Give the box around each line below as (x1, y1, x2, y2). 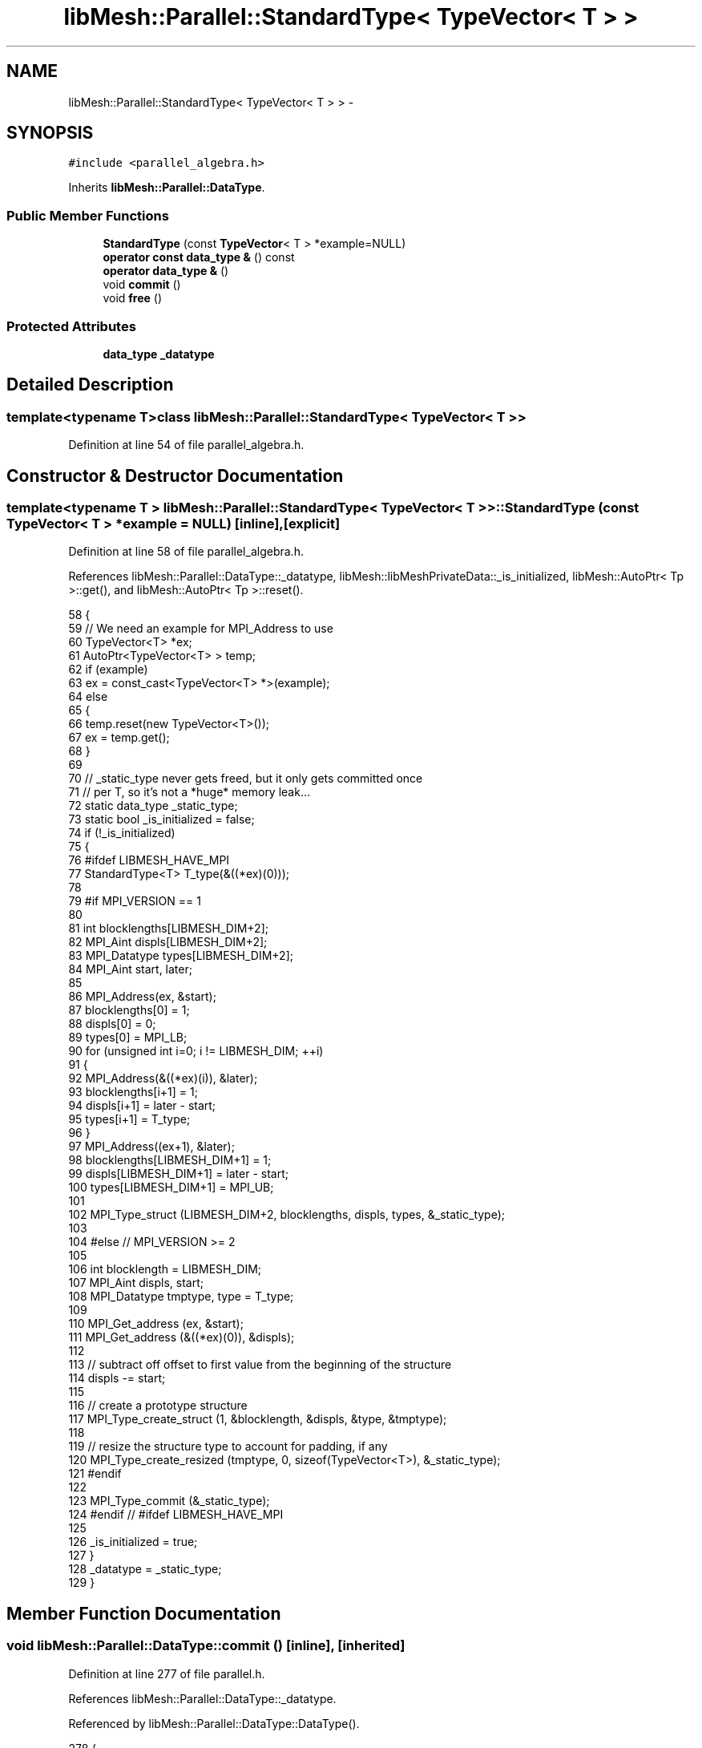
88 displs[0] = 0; (68, 1017, 156, 1031)
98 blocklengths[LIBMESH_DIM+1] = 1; (68, 1153, 272, 1167)
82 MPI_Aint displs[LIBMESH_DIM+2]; (68, 935, 268, 949)
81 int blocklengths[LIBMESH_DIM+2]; (68, 921, 268, 936)
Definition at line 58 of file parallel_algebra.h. (68, 544, 304, 559)
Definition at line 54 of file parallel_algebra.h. (68, 438, 305, 452)
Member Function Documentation (6, 1603, 281, 1624)
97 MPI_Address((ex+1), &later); (68, 1139, 235, 1154)
